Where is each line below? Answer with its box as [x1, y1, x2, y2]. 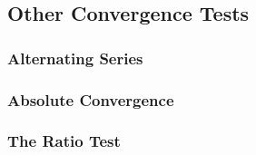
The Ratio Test [7, 130, 121, 152]
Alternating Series [7, 46, 143, 69]
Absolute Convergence [7, 88, 174, 111]
